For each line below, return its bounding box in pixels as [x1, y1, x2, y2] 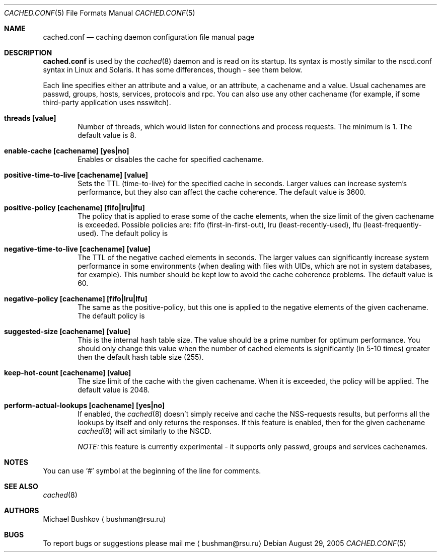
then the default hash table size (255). [78, 353, 204, 361]
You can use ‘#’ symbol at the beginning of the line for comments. [43, 466, 261, 475]
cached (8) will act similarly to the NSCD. [78, 427, 211, 435]
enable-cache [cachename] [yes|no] [4, 146, 129, 155]
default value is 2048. [78, 385, 150, 394]
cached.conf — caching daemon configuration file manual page [43, 33, 255, 41]
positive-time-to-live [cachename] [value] [4, 171, 149, 179]
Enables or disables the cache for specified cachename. [78, 155, 264, 164]
